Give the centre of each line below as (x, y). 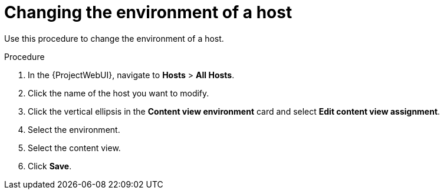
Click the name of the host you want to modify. (119, 93)
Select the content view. (74, 148)
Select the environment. (74, 129)
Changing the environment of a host (148, 12)
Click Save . (50, 166)
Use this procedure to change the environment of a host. (114, 38)
